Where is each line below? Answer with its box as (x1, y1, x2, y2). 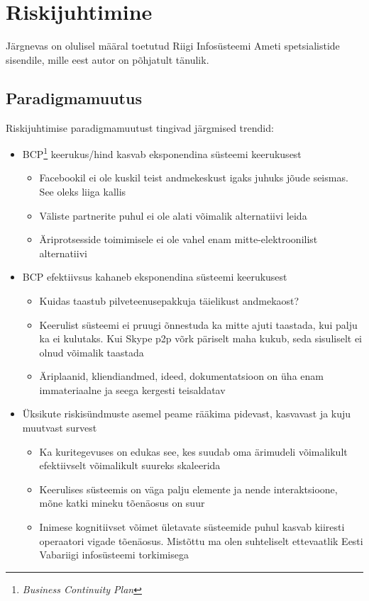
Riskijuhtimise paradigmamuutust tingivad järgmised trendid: (6, 120, 274, 135)
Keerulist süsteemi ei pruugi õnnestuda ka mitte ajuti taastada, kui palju (39, 317, 358, 332)
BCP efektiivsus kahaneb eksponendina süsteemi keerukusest (22, 269, 287, 284)
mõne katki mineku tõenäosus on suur (39, 495, 205, 510)
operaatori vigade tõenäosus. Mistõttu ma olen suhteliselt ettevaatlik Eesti (39, 533, 363, 548)
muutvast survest (22, 420, 97, 435)
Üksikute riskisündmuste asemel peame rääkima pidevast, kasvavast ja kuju (22, 406, 351, 421)
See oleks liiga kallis (39, 184, 126, 198)
